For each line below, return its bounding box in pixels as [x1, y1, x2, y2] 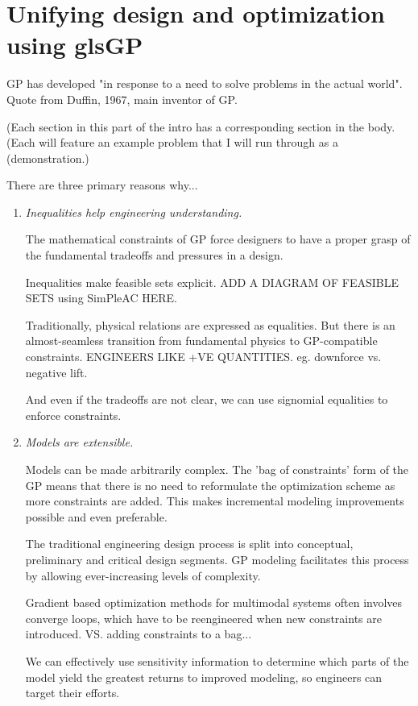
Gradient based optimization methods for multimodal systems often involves [25, 594, 403, 611]
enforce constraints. [25, 406, 122, 423]
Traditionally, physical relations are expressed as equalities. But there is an [25, 316, 395, 333]
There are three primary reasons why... [6, 176, 198, 193]
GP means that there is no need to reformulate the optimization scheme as [25, 476, 395, 493]
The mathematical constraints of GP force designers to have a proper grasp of [25, 230, 411, 247]
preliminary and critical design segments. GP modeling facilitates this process [25, 550, 409, 567]
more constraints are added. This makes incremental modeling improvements [25, 492, 404, 509]
